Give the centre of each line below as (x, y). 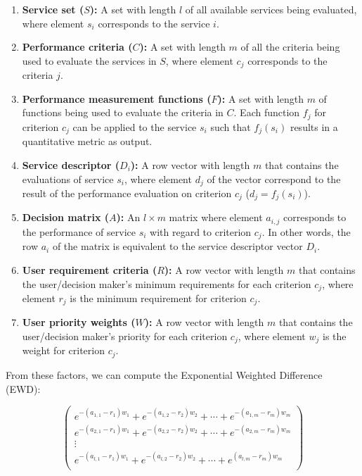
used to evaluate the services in (89, 60)
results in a (314, 126)
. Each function (267, 112)
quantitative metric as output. (87, 141)
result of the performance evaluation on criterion (127, 193)
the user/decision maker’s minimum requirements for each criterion (167, 283)
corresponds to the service (154, 23)
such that (231, 126)
